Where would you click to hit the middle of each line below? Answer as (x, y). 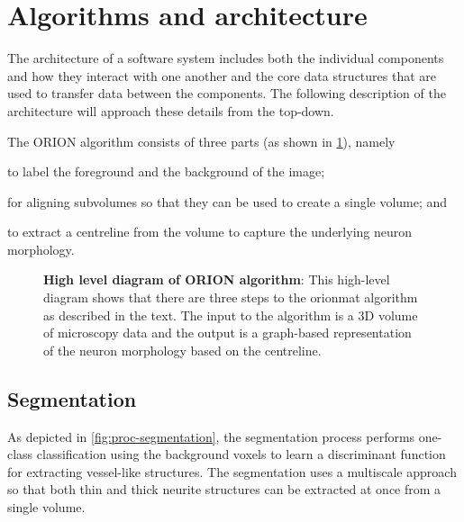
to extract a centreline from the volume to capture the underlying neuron (210, 232)
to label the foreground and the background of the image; (166, 171)
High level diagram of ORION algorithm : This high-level (217, 279)
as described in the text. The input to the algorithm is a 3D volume (231, 315)
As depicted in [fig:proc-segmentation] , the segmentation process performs (211, 436)
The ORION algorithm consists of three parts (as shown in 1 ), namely (201, 141)
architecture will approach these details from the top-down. (171, 110)
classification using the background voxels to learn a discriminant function (241, 454)
